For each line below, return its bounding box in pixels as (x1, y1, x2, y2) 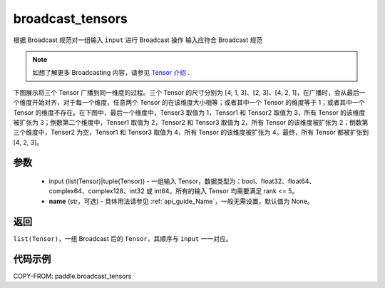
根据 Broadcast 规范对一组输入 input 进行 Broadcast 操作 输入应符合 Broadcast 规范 (13, 36, 263, 44)
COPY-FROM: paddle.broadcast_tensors (13, 272, 132, 280)
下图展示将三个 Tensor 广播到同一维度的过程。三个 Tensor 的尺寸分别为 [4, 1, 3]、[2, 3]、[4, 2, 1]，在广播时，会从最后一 (13, 88, 366, 96)
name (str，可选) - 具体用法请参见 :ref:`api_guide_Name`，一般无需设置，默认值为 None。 (48, 197, 314, 205)
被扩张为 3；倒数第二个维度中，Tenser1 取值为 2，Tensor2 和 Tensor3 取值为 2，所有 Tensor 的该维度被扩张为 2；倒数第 (13, 118, 369, 126)
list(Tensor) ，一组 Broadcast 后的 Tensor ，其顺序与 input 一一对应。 (13, 234, 232, 242)
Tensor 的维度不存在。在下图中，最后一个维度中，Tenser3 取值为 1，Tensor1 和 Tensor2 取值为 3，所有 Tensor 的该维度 (13, 108, 366, 117)
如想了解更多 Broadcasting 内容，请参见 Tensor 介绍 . (32, 68, 190, 77)
